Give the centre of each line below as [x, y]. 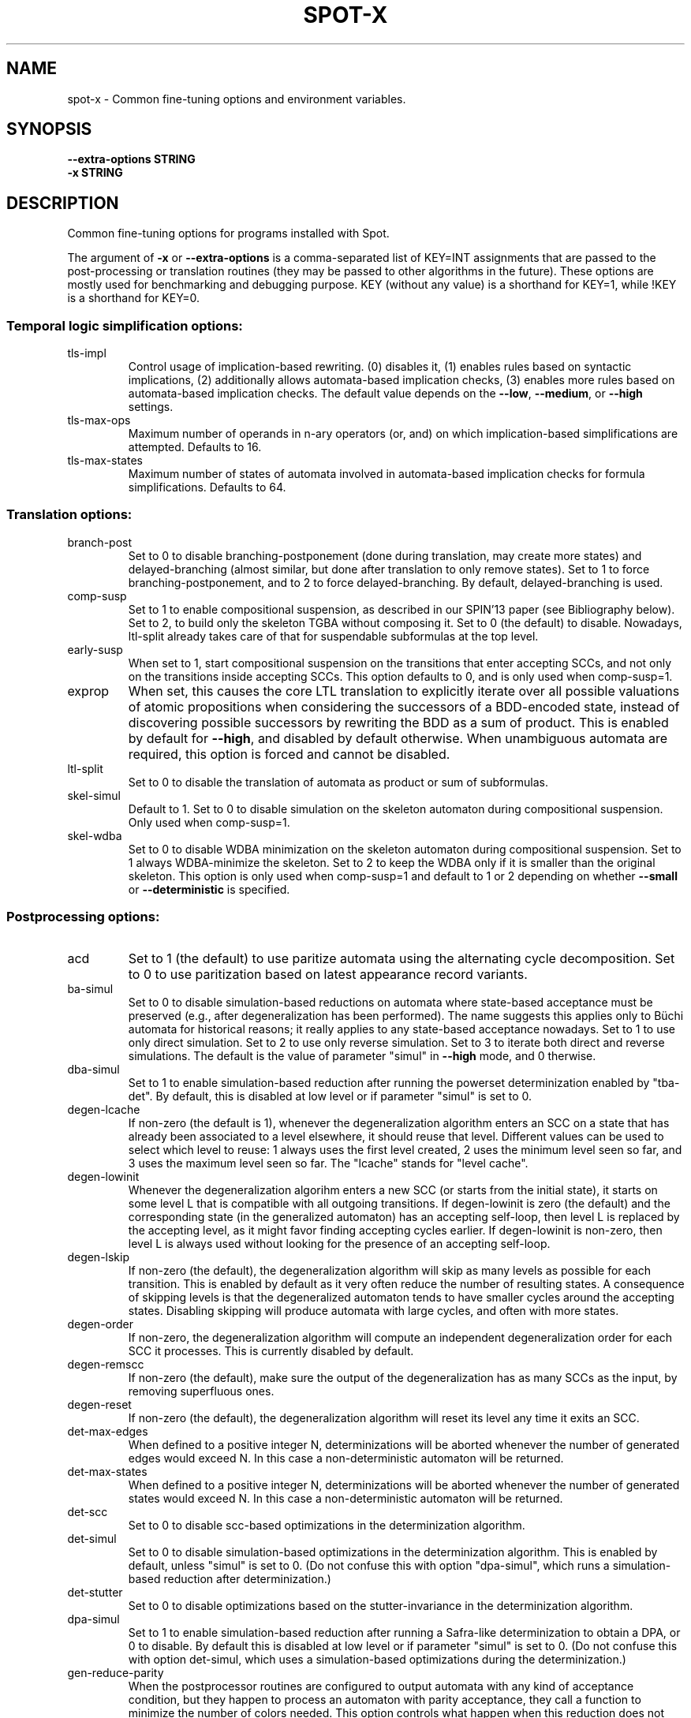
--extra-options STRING [131, 159]
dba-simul [93, 1069]
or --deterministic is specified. [209, 889]
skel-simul [94, 795]
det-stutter [95, 1592]
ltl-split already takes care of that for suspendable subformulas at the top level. [333, 636]
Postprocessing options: [83, 917]
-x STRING [95, 173]
